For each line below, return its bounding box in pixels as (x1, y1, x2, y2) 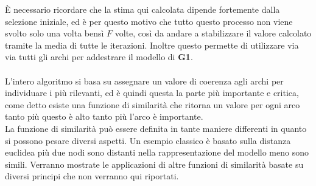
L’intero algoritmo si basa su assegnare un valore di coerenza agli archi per (5, 74, 284, 87)
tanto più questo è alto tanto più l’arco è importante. (5, 110, 203, 123)
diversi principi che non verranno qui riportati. (5, 170, 179, 182)
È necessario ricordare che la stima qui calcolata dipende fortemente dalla (5, 3, 280, 15)
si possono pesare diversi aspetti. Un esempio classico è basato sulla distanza (5, 134, 291, 146)
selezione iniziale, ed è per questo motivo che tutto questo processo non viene (5, 15, 293, 27)
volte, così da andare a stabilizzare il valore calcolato (114, 27, 312, 40)
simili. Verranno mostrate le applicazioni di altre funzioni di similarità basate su (5, 157, 304, 170)
